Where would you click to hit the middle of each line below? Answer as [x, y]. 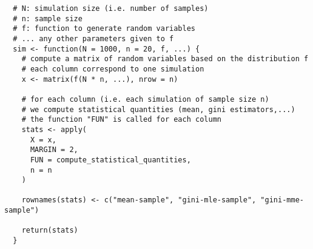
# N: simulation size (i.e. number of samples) [111, 8]
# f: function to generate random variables [104, 29]
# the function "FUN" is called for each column [121, 120]
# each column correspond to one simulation [113, 69]
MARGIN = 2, [54, 150]
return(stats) [50, 231]
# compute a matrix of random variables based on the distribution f [165, 59]
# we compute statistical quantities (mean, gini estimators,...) [158, 109]
